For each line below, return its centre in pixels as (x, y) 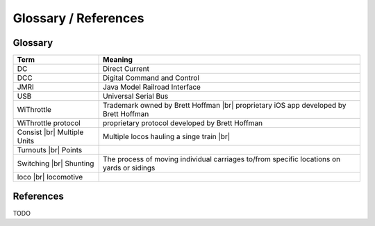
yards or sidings (129, 168)
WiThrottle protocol (49, 123)
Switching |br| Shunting (56, 163)
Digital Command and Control (151, 78)
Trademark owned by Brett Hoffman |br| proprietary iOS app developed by (225, 106)
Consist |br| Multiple (50, 132)
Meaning (118, 60)
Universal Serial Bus (136, 96)
